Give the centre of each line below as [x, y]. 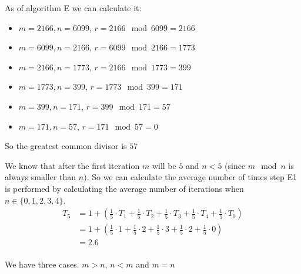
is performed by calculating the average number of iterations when [124, 188]
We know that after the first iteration [72, 165]
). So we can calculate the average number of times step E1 [190, 177]
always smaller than [41, 177]
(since [235, 165]
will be [164, 165]
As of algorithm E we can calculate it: [73, 8]
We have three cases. [42, 264]
